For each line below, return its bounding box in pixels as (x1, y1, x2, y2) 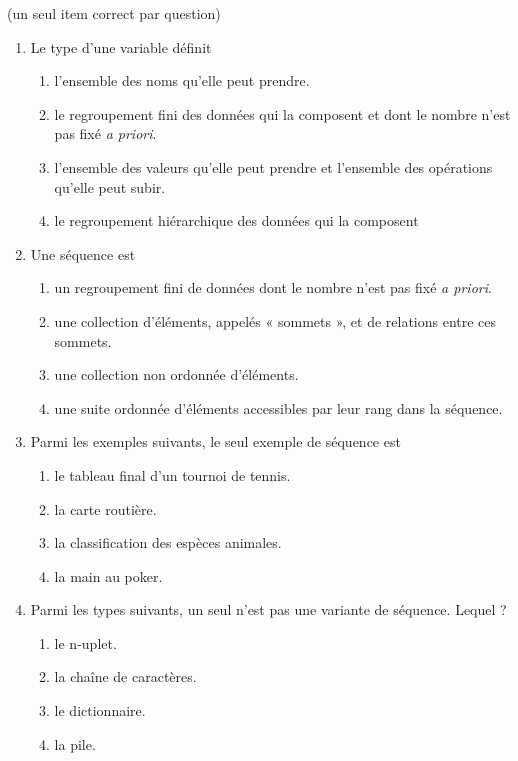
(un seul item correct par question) (7, 3, 221, 23)
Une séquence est (30, 243, 136, 264)
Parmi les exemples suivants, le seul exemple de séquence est (30, 431, 401, 452)
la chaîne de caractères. (54, 666, 197, 687)
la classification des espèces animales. (54, 532, 282, 553)
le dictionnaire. (54, 700, 146, 721)
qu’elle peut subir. (54, 176, 166, 197)
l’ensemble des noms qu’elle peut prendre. (54, 70, 310, 91)
